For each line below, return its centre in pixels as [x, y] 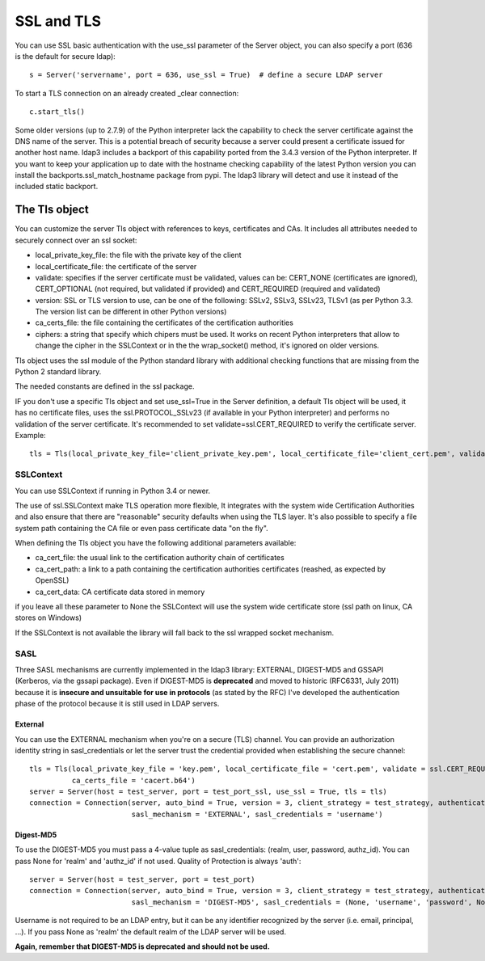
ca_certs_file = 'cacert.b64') [133, 780]
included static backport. [57, 187]
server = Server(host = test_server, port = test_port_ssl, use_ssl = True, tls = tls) [209, 792]
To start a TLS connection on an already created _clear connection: [127, 93]
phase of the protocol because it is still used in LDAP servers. [117, 704]
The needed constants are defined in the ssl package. [105, 386]
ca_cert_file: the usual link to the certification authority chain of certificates [160, 558]
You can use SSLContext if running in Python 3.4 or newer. [112, 491]
